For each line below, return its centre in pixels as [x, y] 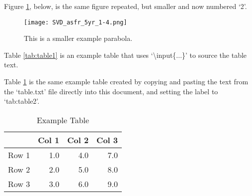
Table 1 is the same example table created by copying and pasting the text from [126, 82]
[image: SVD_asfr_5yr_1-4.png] [76, 22]
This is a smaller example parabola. [78, 38]
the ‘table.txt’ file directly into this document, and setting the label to [111, 91]
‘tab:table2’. [22, 101]
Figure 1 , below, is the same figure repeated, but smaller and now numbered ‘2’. [126, 6]
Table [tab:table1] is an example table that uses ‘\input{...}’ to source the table [126, 55]
